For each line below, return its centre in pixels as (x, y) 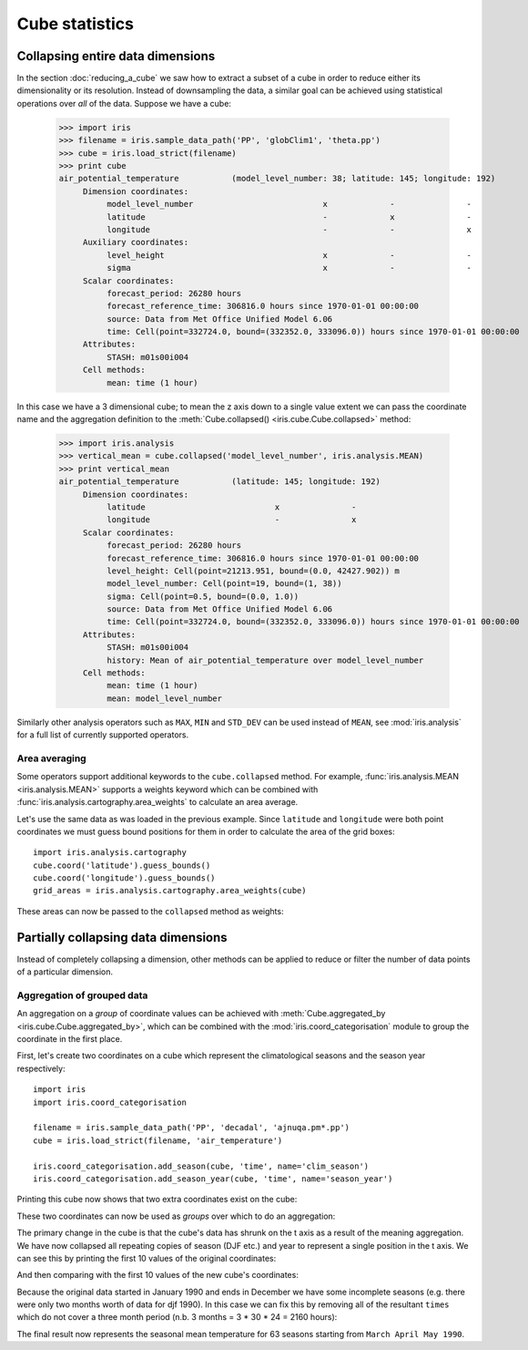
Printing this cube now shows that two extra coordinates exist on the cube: (157, 1200)
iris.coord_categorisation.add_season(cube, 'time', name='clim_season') (201, 1166)
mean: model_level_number (164, 698)
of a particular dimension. (65, 972)
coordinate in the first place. (70, 1039)
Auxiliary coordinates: (136, 242)
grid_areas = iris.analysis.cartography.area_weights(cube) (170, 891)
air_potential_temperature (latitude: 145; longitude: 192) (220, 482)
